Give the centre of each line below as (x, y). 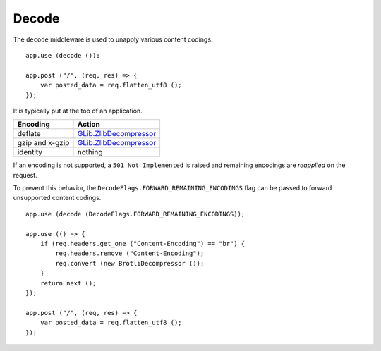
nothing (90, 152)
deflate (29, 134)
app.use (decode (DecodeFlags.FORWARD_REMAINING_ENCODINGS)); (135, 214)
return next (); (68, 283)
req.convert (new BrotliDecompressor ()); (130, 263)
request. (25, 175)
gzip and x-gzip (43, 143)
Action (89, 125)
